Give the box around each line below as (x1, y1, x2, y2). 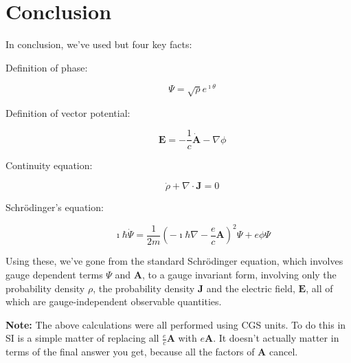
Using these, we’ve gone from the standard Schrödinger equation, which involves (5, 254, 343, 268)
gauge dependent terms (5, 267, 103, 281)
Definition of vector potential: (5, 105, 131, 120)
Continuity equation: (5, 158, 93, 173)
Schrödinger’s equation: (5, 200, 104, 214)
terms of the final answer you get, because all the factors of (5, 344, 255, 359)
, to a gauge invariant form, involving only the (141, 267, 337, 281)
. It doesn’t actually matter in (213, 331, 339, 345)
